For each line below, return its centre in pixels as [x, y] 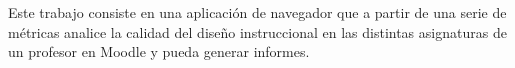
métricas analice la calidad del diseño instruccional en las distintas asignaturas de [257, 31]
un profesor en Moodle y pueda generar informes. [159, 51]
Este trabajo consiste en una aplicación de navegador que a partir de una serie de [257, 12]
